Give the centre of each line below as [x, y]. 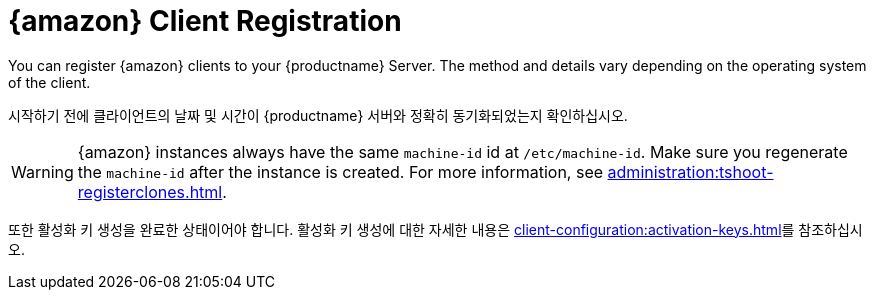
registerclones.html [150, 191]
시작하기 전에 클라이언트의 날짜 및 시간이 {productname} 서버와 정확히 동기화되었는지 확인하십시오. [318, 115]
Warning [42, 171]
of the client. [49, 82]
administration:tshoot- [690, 171]
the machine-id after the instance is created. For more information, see [340, 171]
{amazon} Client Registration [205, 21]
